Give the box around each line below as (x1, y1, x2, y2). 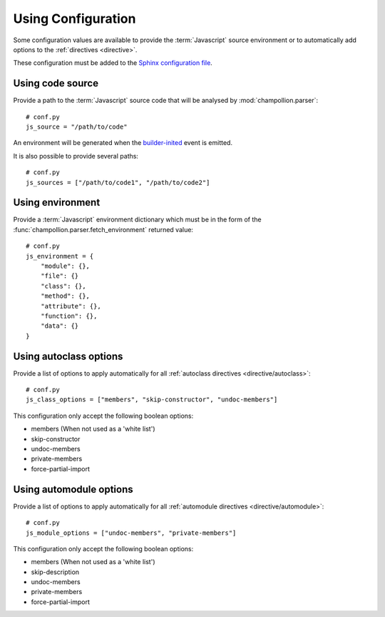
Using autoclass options (13, 350, 123, 362)
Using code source (13, 77, 99, 89)
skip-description (31, 568, 80, 576)
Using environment (13, 196, 101, 209)
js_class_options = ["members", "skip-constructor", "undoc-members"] (26, 396, 278, 403)
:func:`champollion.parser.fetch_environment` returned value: (13, 225, 194, 234)
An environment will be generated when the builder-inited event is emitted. (13, 139, 233, 147)
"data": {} (40, 322, 79, 330)
